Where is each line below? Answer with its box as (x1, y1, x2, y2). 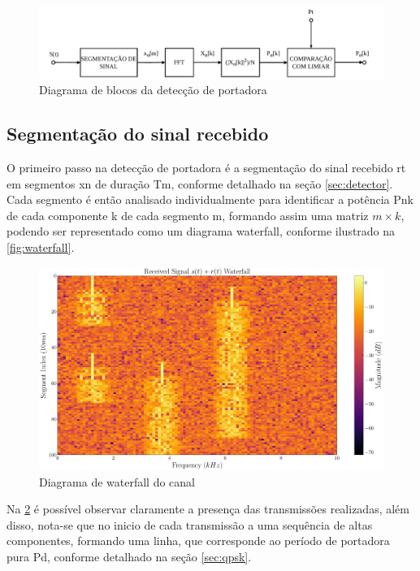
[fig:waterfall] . (6, 238, 75, 255)
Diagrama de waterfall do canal (39, 473, 195, 490)
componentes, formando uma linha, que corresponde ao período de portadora (6, 532, 390, 549)
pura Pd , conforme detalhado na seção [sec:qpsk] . (6, 548, 252, 565)
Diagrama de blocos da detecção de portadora (39, 81, 267, 98)
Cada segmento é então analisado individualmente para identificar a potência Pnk (6, 191, 414, 208)
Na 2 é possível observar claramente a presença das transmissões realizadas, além (6, 500, 409, 517)
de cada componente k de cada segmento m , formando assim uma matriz (6, 206, 369, 223)
